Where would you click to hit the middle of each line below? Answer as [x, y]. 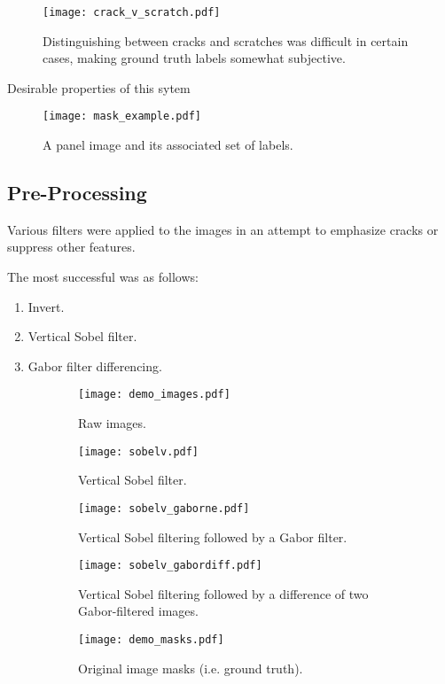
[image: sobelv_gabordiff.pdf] [170, 566]
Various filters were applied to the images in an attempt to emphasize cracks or [223, 229]
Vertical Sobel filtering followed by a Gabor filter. [213, 536]
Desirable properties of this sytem [99, 87]
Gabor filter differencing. [95, 365]
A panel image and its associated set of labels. [168, 145]
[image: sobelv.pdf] [139, 451]
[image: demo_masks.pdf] [151, 640]
